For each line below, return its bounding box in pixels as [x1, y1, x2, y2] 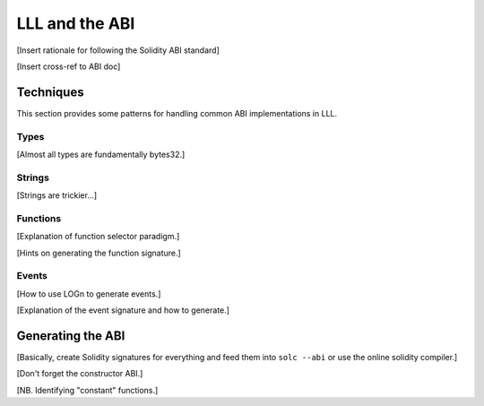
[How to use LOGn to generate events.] [16, 288, 161, 299]
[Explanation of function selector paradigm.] [16, 231, 180, 242]
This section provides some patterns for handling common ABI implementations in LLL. [16, 108, 338, 118]
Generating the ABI [16, 328, 125, 343]
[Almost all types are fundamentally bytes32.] [16, 149, 186, 160]
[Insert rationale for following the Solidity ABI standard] [16, 45, 220, 56]
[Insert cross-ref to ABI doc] [16, 61, 121, 72]
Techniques [16, 84, 84, 99]
